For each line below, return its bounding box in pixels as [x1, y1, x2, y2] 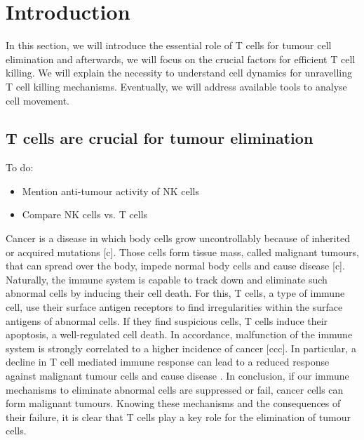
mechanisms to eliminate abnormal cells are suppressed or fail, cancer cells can [6, 382, 344, 396]
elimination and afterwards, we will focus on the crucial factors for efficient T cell [6, 51, 356, 66]
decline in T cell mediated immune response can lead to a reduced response [6, 354, 330, 369]
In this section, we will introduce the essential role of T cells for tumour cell [6, 38, 332, 53]
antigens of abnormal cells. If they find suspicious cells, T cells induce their [6, 313, 328, 328]
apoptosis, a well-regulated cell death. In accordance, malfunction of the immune [6, 327, 353, 342]
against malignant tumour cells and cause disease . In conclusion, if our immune [6, 368, 349, 383]
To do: [6, 160, 34, 175]
